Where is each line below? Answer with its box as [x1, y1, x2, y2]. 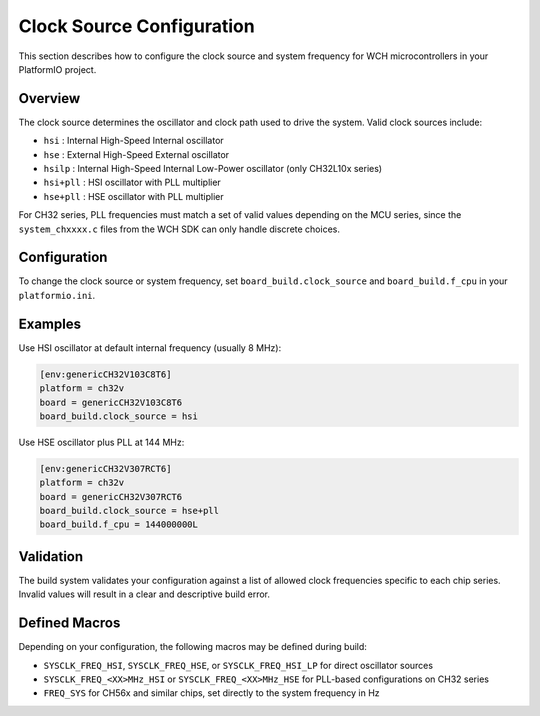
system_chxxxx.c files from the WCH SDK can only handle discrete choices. [18, 223, 340, 235]
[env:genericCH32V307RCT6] [39, 463, 172, 474]
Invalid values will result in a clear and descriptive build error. [18, 588, 270, 600]
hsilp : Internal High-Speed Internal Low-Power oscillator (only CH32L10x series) [43, 163, 383, 175]
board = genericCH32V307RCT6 [39, 491, 183, 502]
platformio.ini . [18, 289, 96, 301]
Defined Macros [18, 615, 121, 632]
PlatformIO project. [18, 63, 97, 75]
